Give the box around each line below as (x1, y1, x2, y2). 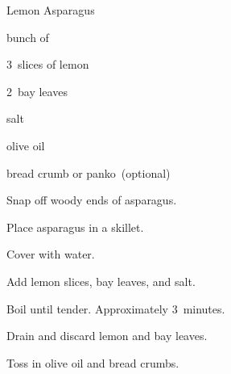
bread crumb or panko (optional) (6, 164, 171, 181)
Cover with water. (6, 246, 95, 263)
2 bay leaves (6, 82, 68, 99)
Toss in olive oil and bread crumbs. (6, 354, 179, 371)
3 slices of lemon (6, 56, 89, 73)
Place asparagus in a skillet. (6, 218, 144, 235)
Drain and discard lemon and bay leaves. (6, 327, 208, 344)
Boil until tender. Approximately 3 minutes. (6, 300, 225, 317)
